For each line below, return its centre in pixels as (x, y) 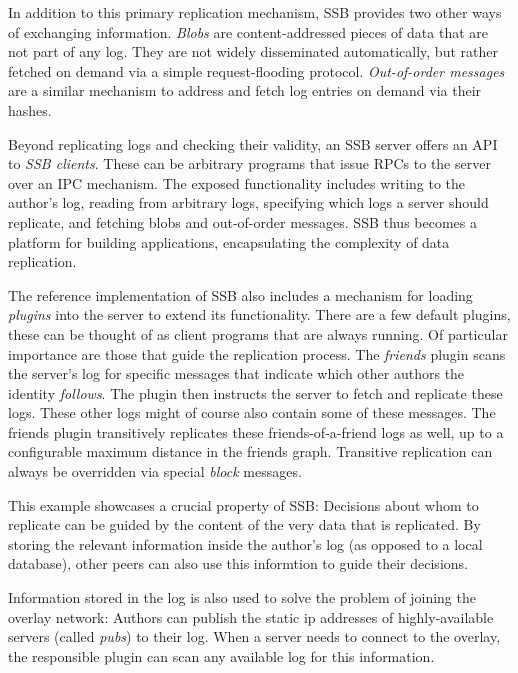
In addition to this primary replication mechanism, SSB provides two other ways (255, 12)
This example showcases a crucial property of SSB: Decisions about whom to (243, 504)
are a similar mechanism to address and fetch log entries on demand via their (245, 90)
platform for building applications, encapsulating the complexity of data (229, 241)
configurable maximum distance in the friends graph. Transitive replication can (250, 451)
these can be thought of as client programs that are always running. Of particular (258, 333)
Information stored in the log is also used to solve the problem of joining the (242, 597)
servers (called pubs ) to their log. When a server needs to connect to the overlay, (254, 636)
